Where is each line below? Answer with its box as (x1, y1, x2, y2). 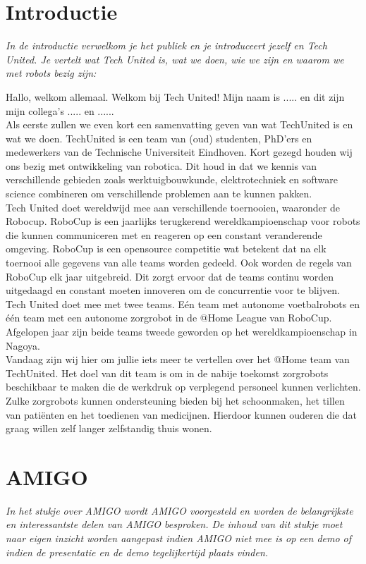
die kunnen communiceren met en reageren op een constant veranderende (6, 227, 322, 242)
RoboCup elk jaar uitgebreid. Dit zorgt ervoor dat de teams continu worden (6, 269, 334, 283)
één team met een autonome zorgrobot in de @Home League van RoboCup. (6, 310, 332, 325)
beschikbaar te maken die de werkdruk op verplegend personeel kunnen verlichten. (6, 379, 361, 394)
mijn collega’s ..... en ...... (6, 103, 114, 118)
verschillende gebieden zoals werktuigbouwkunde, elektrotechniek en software (6, 172, 338, 187)
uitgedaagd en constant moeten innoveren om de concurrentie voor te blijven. (6, 283, 340, 298)
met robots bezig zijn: (6, 66, 97, 80)
